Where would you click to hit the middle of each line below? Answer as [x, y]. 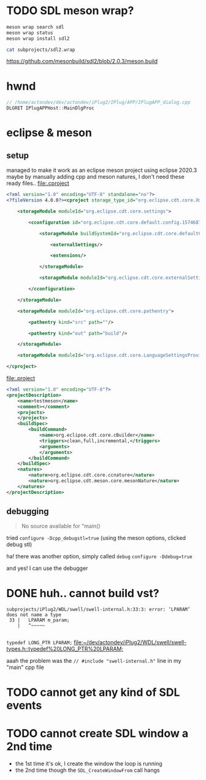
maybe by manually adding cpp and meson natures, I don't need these [96, 177]
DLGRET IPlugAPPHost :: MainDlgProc [51, 108]
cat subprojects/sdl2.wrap [41, 50]
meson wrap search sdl [35, 27]
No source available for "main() [61, 526]
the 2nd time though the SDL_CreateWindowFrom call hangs [87, 770]
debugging [28, 511]
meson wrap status [30, 33]
